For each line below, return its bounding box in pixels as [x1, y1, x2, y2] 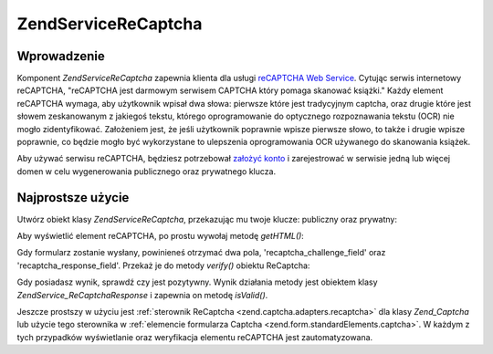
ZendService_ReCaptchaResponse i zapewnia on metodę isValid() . [16, 289, 268, 300]
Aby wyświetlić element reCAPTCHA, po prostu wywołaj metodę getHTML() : [16, 231, 305, 242]
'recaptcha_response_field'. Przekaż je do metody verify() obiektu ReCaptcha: [16, 260, 310, 271]
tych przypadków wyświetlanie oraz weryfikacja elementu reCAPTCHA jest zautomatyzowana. [16, 331, 373, 342]
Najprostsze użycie [16, 190, 130, 205]
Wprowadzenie [16, 48, 105, 64]
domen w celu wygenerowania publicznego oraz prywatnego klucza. [16, 165, 277, 177]
